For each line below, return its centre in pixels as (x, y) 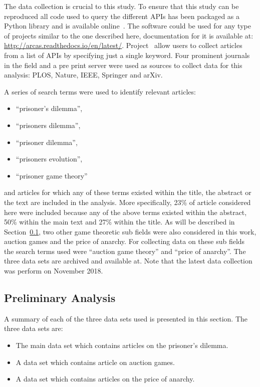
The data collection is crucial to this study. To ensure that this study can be (121, 6)
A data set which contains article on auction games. (95, 362)
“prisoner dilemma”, (47, 142)
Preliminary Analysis (60, 298)
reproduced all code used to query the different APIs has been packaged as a (122, 16)
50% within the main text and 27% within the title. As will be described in (119, 222)
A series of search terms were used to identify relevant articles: (100, 91)
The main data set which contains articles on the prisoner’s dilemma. (122, 345)
